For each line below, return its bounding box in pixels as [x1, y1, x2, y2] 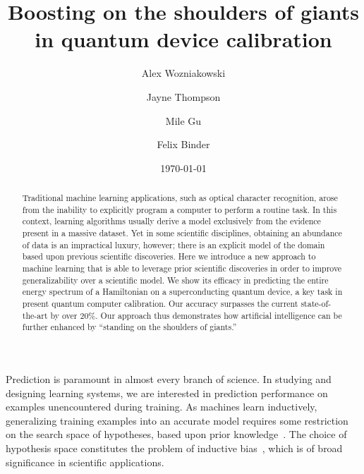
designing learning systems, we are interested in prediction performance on [6, 385, 328, 400]
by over [50, 309, 78, 321]
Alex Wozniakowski [141, 66, 226, 80]
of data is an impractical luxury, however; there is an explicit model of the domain [22, 238, 325, 250]
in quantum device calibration [35, 25, 332, 54]
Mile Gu [165, 113, 202, 128]
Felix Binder [157, 137, 210, 152]
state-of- [301, 297, 332, 309]
